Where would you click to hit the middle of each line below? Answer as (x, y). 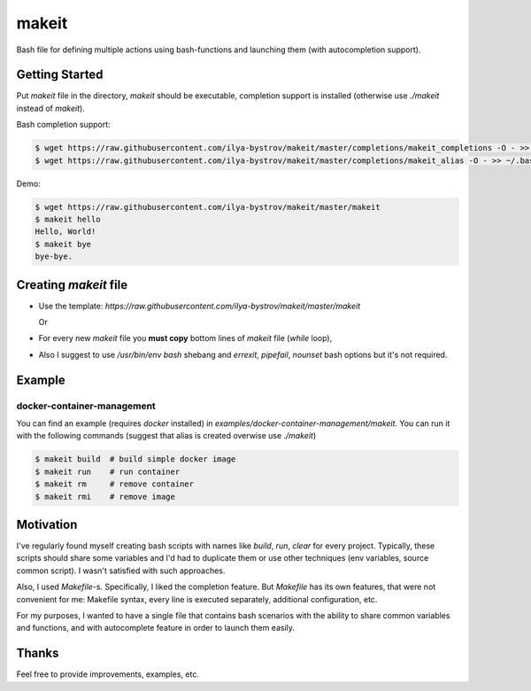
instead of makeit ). (51, 108)
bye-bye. (54, 256)
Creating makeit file (72, 285)
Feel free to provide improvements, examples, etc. (108, 674)
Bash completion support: (63, 125)
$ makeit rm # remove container (115, 484)
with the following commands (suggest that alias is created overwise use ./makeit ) (166, 436)
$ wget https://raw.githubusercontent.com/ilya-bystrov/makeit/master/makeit (208, 207)
